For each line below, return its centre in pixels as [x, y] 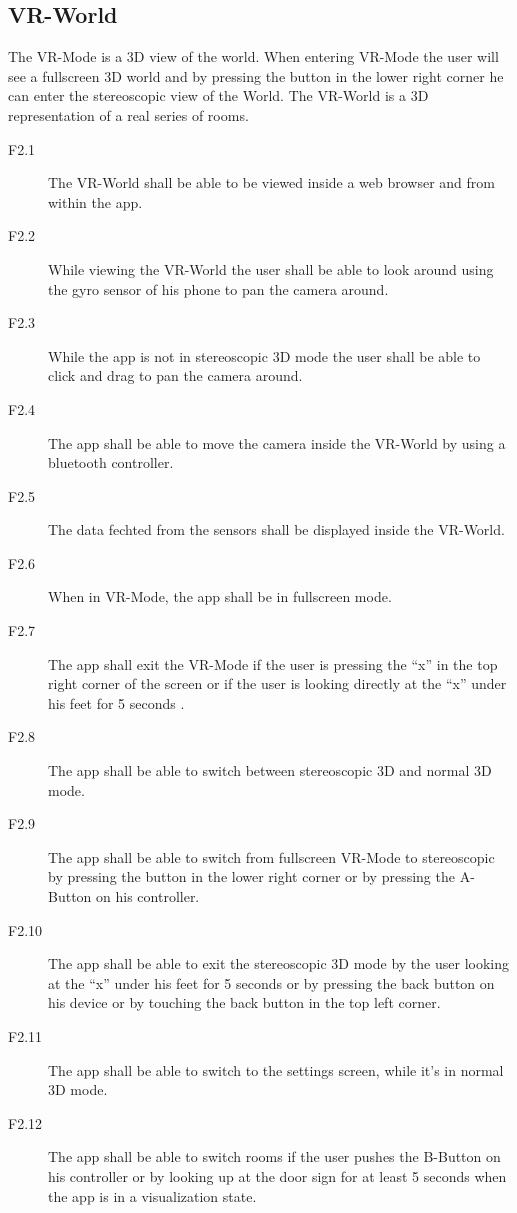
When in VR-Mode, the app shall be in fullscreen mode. [220, 596]
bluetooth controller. [111, 462]
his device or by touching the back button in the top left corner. [244, 1002]
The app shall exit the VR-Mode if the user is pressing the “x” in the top [273, 663]
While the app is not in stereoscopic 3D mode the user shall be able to [264, 355]
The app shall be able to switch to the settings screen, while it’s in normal [276, 1069]
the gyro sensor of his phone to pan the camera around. [218, 288]
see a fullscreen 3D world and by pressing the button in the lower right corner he [256, 75]
